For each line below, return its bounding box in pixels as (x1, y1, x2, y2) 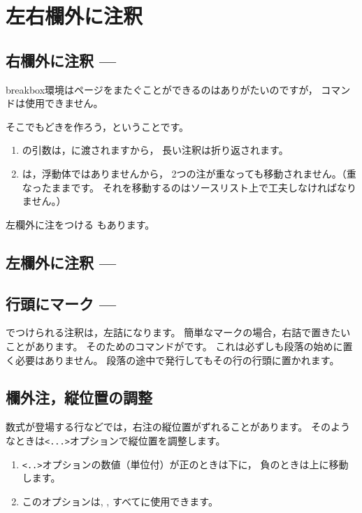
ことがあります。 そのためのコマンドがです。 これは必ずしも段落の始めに (6, 338, 343, 353)
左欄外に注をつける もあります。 (6, 217, 155, 231)
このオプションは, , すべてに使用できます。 (22, 493, 218, 508)
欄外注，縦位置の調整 (6, 386, 152, 408)
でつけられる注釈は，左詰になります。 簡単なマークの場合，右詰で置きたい (6, 325, 351, 340)
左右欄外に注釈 (6, 1, 143, 30)
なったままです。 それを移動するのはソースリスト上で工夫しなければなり (22, 180, 356, 194)
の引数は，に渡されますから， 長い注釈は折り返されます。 (22, 143, 289, 157)
